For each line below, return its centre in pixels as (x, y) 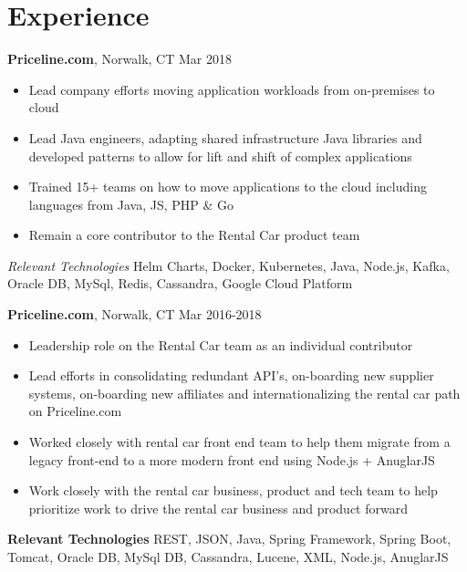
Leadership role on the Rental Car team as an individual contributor (221, 344)
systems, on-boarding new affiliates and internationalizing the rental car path (244, 393)
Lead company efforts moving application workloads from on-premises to (232, 89)
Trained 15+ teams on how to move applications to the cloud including (228, 187)
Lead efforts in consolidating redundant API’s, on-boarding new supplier (231, 375)
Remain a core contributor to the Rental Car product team (194, 235)
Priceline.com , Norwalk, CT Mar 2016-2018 (135, 314)
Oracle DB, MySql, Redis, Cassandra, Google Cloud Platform (180, 283)
